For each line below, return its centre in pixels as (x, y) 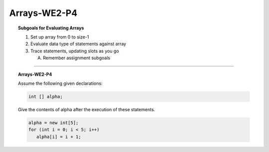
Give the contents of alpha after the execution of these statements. (87, 109)
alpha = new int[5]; (53, 123)
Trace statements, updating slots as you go (75, 51)
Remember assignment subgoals (77, 58)
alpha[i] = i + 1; (59, 137)
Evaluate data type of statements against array (78, 44)
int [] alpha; (46, 96)
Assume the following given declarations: (60, 83)
